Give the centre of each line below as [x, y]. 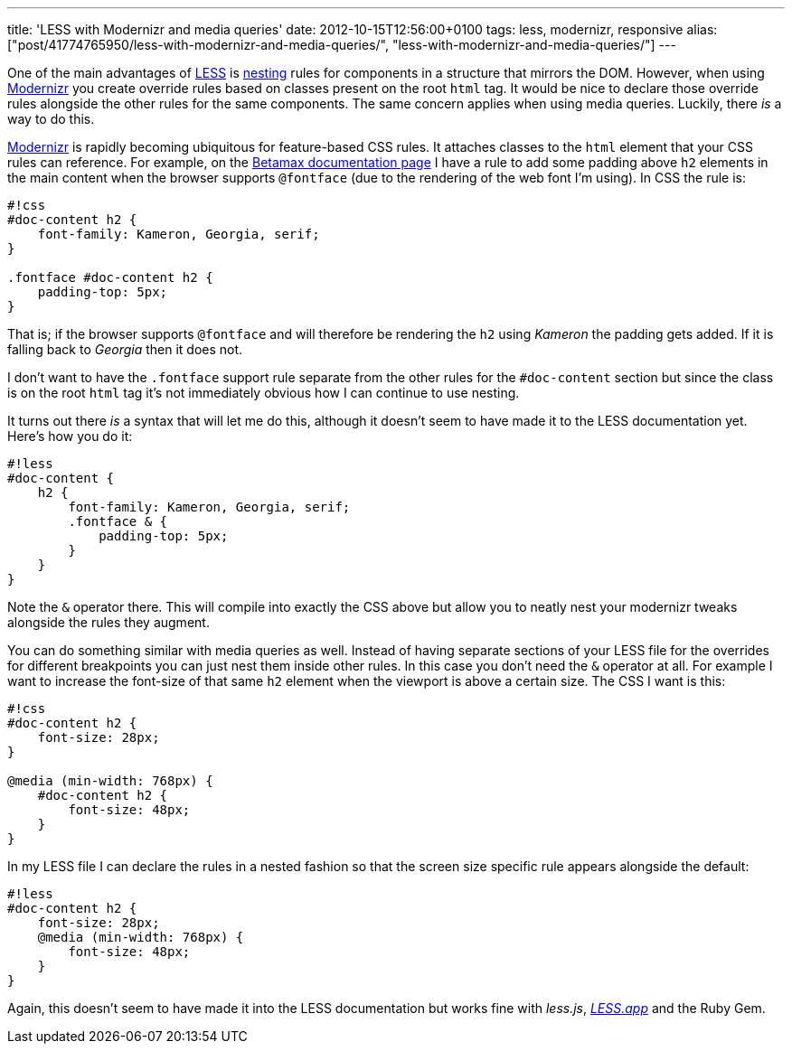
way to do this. [51, 119]
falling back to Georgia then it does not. [125, 349]
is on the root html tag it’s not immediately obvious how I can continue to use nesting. [264, 393]
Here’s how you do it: [70, 436]
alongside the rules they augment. [108, 622]
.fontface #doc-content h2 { [110, 277]
